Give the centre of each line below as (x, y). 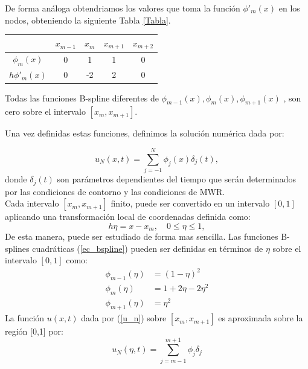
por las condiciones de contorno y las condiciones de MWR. (115, 191)
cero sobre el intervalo (45, 111)
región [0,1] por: (34, 331)
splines (17, 248)
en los (289, 8)
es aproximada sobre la (261, 318)
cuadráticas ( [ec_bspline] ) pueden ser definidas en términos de (148, 248)
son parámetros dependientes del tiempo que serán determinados (177, 179)
